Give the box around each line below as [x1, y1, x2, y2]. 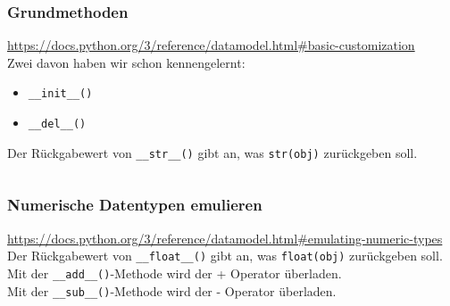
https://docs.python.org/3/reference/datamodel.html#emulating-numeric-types [7, 228, 443, 247]
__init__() [28, 87, 93, 101]
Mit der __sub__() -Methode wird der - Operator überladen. [7, 281, 337, 300]
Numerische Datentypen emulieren [7, 194, 262, 216]
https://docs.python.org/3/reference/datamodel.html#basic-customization [7, 36, 415, 54]
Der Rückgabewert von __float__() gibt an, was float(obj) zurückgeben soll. [7, 246, 443, 265]
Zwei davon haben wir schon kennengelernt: [7, 53, 246, 71]
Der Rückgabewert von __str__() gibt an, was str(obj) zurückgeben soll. [7, 143, 418, 161]
